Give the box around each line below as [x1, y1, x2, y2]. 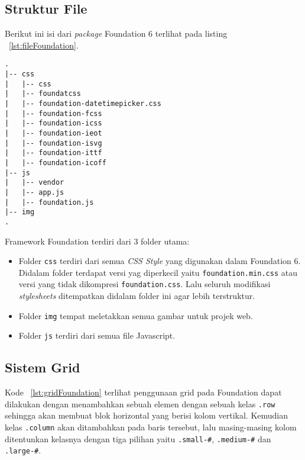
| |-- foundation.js [5, 198, 94, 207]
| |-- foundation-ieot [5, 128, 102, 137]
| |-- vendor [5, 178, 64, 187]
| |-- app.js [5, 188, 64, 197]
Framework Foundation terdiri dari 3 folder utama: [5, 234, 190, 247]
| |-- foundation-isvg [5, 139, 102, 147]
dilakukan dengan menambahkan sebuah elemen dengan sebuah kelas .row [5, 397, 275, 410]
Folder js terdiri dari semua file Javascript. [18, 329, 176, 342]
